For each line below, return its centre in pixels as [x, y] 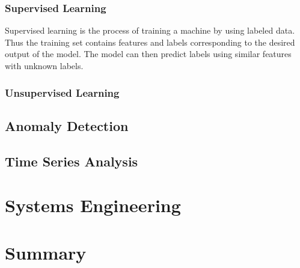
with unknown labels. [44, 65]
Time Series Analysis [72, 161]
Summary [46, 252]
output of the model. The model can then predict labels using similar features [148, 54]
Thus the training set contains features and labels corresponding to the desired [150, 42]
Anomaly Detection [67, 125]
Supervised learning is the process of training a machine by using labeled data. [150, 30]
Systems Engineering [93, 205]
